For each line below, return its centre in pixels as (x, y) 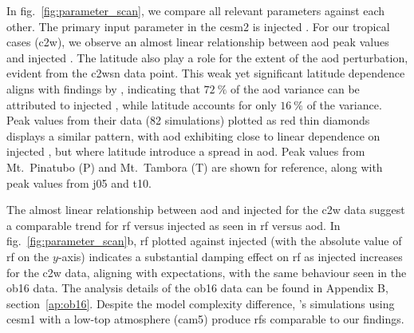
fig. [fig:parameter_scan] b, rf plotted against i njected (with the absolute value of (204, 241)
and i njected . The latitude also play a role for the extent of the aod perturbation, (207, 57)
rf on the (28, 256)
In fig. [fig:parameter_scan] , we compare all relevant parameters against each (196, 10)
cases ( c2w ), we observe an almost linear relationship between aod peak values (198, 42)
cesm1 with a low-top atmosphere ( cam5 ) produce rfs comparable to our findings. (205, 319)
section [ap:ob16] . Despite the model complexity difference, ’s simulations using (201, 303)
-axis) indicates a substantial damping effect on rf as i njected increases (230, 256)
